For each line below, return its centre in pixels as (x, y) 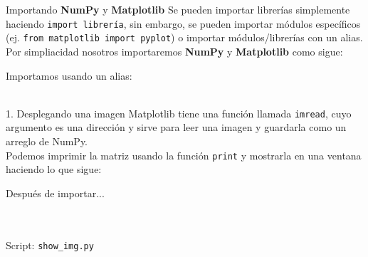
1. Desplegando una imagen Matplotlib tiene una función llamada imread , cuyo (179, 113)
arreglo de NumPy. (47, 141)
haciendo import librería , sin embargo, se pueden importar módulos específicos (183, 23)
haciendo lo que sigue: (54, 169)
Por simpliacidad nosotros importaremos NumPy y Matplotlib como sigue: (174, 51)
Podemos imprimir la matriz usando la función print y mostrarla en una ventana (184, 155)
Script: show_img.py (50, 245)
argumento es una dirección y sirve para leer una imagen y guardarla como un (176, 127)
